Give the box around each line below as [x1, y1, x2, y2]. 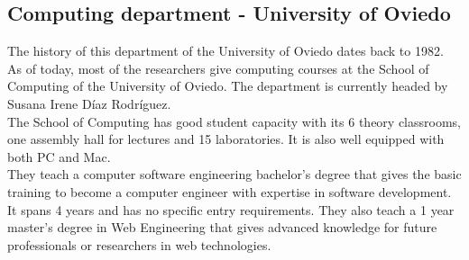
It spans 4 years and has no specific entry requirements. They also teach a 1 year [7, 200, 455, 219]
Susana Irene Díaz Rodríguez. [7, 94, 171, 112]
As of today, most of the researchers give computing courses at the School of [7, 58, 429, 77]
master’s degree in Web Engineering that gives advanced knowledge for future [7, 218, 437, 237]
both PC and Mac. [7, 147, 111, 166]
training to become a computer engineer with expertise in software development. [7, 182, 452, 201]
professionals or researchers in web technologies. [7, 235, 271, 254]
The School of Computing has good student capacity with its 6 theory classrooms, [7, 112, 461, 130]
